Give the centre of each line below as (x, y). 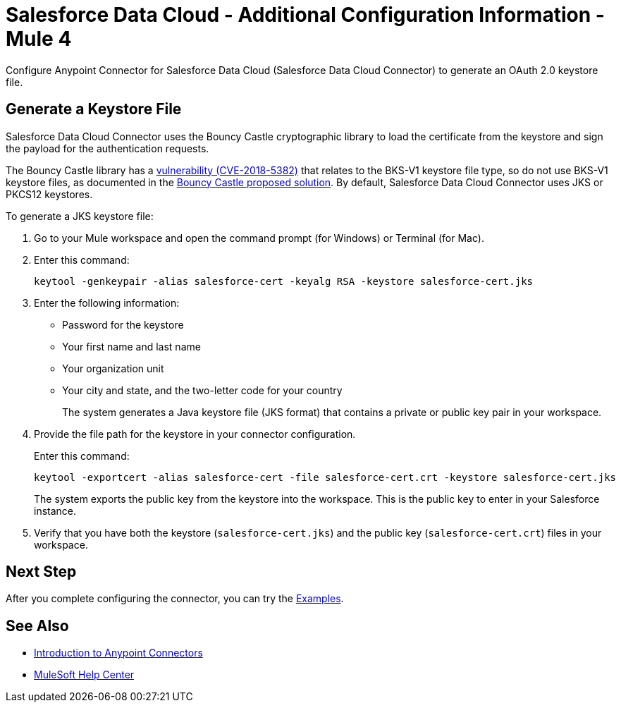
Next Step (41, 572)
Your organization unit (113, 368)
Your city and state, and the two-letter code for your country (202, 390)
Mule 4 (39, 39)
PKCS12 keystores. (49, 194)
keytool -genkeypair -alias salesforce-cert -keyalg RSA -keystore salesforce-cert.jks (284, 281)
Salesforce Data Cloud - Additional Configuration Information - (305, 15)
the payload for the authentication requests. (107, 148)
